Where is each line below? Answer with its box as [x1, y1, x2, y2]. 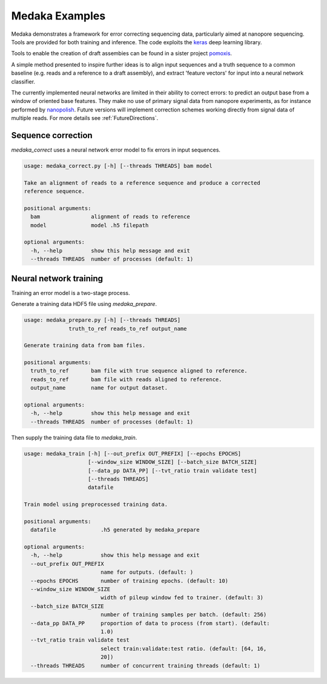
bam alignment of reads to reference [30, 213, 190, 221]
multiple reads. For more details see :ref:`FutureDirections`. [11, 115, 159, 122]
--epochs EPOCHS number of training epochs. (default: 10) [30, 577, 229, 584]
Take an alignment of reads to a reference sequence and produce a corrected [24, 179, 260, 186]
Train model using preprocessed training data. [24, 501, 168, 508]
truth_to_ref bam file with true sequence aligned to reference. [30, 367, 248, 374]
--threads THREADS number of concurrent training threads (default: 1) [30, 662, 260, 669]
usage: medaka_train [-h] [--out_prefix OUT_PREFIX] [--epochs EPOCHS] [24, 450, 242, 457]
